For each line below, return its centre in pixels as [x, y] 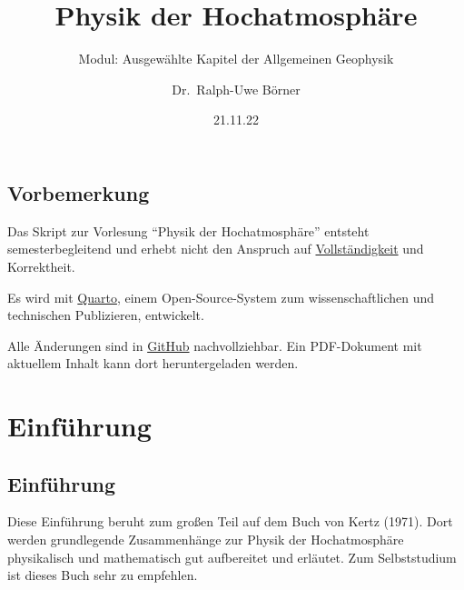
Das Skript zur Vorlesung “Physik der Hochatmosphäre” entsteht [188, 230]
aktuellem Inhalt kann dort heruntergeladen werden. [153, 363]
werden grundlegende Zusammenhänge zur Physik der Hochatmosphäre [206, 540]
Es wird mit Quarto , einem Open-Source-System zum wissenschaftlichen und [221, 297]
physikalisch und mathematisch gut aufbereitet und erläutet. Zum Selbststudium [232, 557]
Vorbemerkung [79, 192]
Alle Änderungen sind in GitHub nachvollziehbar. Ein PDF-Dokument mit [215, 345]
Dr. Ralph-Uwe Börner [236, 89]
